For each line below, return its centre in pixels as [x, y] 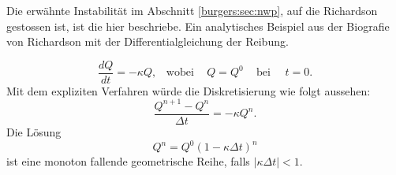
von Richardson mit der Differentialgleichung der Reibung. [148, 41]
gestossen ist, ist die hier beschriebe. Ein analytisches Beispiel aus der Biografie [198, 26]
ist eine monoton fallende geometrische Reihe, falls [128, 161]
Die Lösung [34, 132]
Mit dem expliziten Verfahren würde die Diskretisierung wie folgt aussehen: [189, 90]
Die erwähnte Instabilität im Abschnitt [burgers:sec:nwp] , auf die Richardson [192, 10]
